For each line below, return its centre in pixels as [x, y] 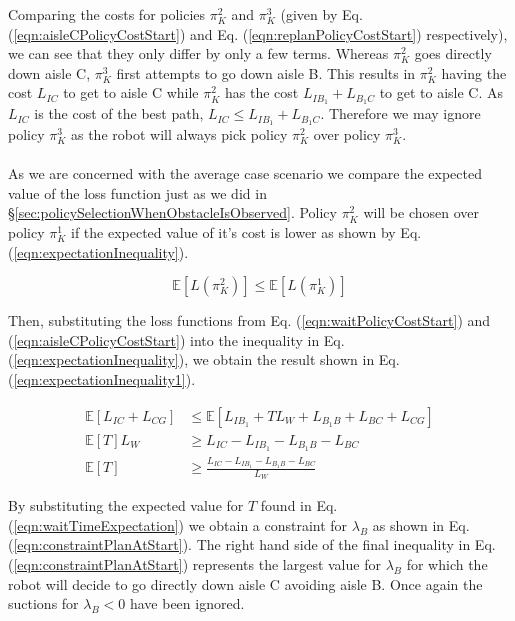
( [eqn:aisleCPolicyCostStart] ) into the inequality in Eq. [176, 339]
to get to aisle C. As [441, 92]
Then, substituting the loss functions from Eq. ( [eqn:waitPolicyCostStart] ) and [249, 320]
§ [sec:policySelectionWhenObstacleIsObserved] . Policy [172, 212]
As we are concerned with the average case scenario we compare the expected [245, 173]
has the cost [261, 92]
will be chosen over [421, 212]
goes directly [453, 53]
